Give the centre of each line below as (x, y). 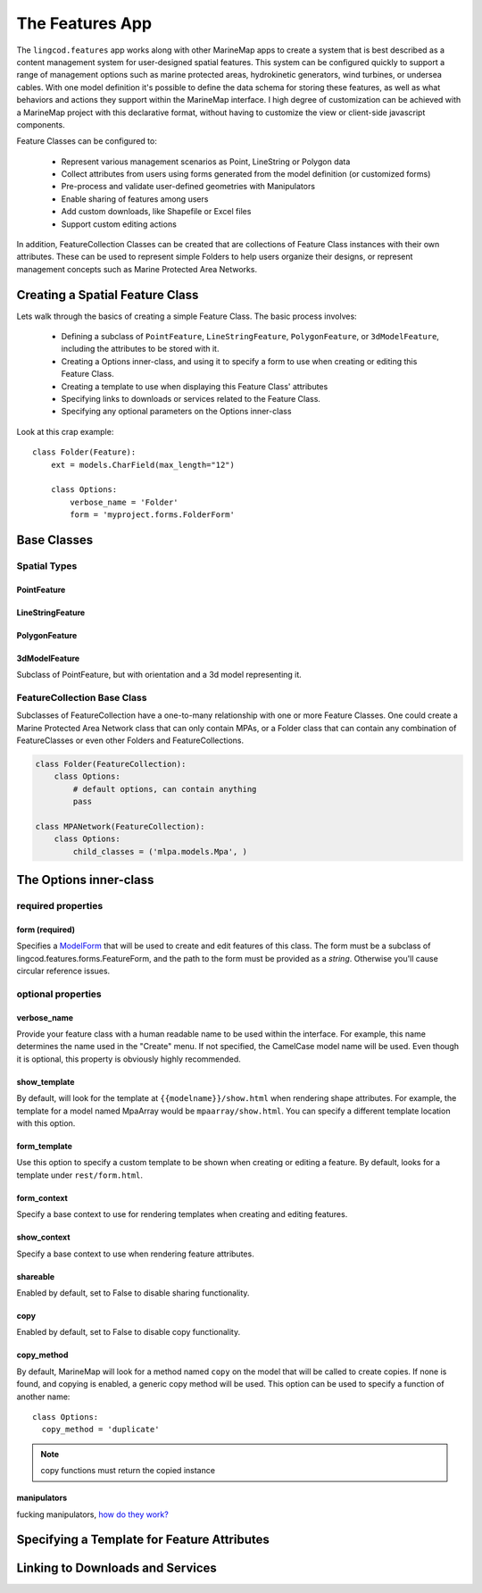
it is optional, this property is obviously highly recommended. (129, 1059)
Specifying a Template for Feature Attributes (143, 1540)
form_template (45, 1147)
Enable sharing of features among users (135, 199)
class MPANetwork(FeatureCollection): (120, 826)
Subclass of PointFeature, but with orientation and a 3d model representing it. (159, 675)
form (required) (46, 930)
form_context (42, 1197)
